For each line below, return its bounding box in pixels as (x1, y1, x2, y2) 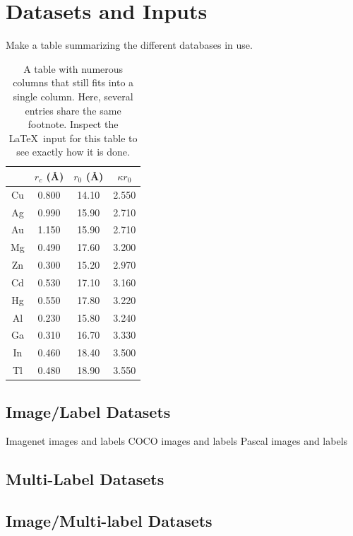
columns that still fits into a (13, 75, 134, 90)
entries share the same (25, 103, 121, 117)
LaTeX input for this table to (8, 130, 138, 145)
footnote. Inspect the (28, 117, 119, 132)
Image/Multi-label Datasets (6, 510, 213, 532)
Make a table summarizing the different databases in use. (6, 37, 253, 52)
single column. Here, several (13, 88, 133, 103)
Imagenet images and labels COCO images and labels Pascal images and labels (6, 433, 348, 448)
